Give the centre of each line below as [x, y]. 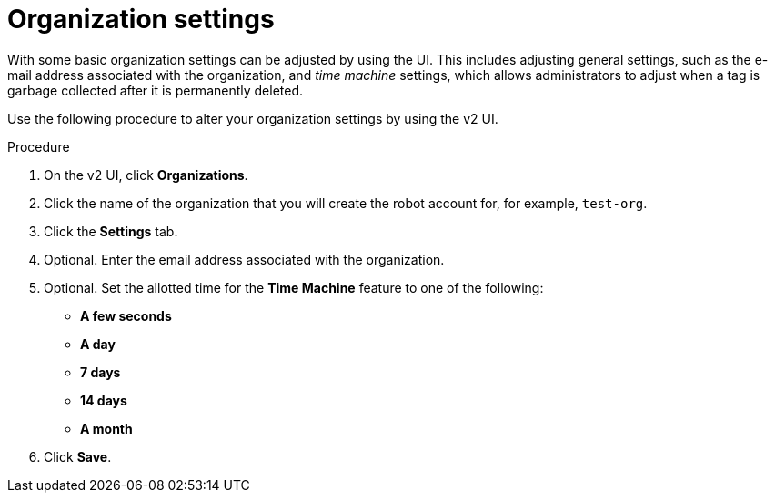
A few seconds [126, 315]
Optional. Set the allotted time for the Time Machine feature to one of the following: [294, 287]
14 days [104, 400]
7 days [101, 372]
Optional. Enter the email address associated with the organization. [244, 259]
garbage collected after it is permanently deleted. [156, 90]
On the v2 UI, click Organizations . [146, 175]
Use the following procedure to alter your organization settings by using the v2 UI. [253, 118]
